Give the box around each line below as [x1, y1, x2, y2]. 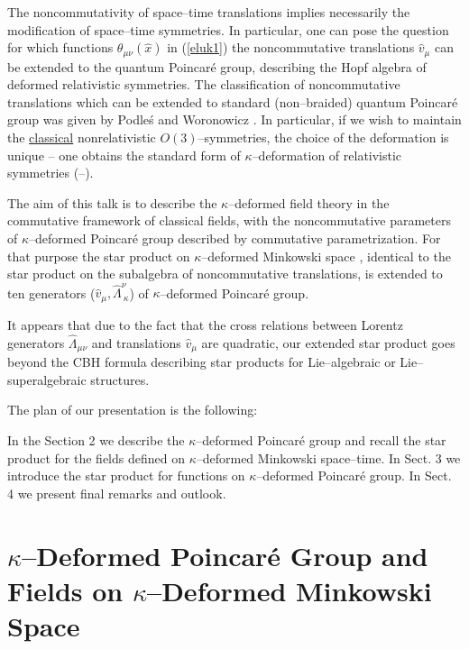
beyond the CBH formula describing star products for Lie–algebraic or [7, 352, 396, 371]
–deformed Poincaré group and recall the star [196, 430, 446, 449]
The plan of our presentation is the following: [7, 400, 258, 419]
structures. [90, 370, 150, 388]
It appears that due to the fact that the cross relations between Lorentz [7, 315, 403, 334]
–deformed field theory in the [228, 193, 390, 212]
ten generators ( [7, 283, 96, 302]
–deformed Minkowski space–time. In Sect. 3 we [196, 448, 461, 467]
